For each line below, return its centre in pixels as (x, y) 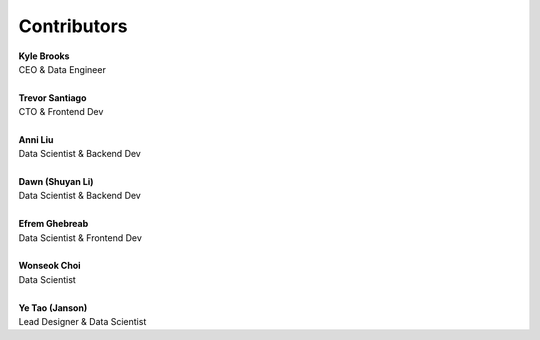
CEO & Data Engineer (62, 69)
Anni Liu (36, 139)
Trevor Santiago (52, 97)
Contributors (73, 26)
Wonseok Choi (49, 266)
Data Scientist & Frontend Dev (80, 237)
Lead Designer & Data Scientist (82, 321)
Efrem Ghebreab (53, 224)
